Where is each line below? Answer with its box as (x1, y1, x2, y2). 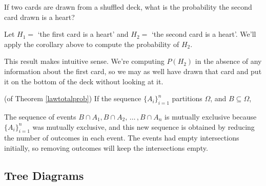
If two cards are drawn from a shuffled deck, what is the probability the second (4, 2, 252, 12)
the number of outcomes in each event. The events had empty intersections (4, 132, 239, 143)
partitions (172, 93, 202, 104)
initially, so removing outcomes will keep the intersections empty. (4, 142, 208, 153)
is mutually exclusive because (165, 111, 257, 122)
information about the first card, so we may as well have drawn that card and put (4, 65, 262, 76)
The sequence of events (4, 111, 76, 122)
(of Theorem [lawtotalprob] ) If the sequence (4, 93, 141, 104)
